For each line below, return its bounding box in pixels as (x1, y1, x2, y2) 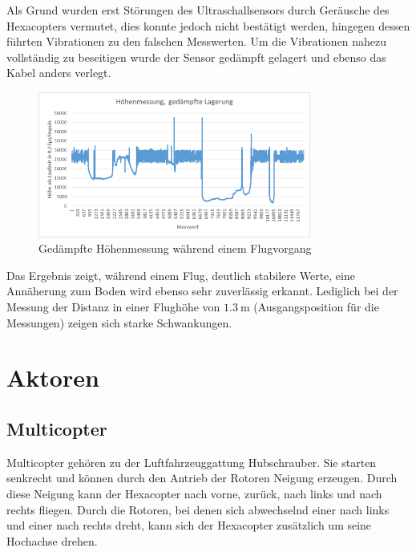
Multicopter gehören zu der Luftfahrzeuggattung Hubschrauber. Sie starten (6, 453, 377, 470)
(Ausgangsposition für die (253, 298, 379, 315)
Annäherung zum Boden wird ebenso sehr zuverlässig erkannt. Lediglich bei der (6, 282, 398, 299)
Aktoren (6, 361, 99, 394)
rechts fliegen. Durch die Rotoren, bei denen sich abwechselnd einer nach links (6, 501, 390, 517)
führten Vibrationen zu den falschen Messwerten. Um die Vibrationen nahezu (6, 33, 387, 50)
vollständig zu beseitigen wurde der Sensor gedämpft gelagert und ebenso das (6, 48, 386, 65)
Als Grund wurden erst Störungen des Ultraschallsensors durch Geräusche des (6, 2, 390, 18)
